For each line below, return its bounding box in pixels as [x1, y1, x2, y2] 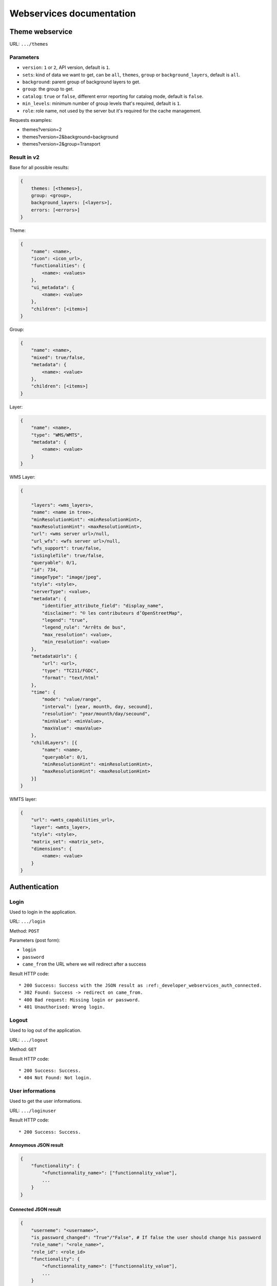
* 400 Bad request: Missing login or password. [18, 997, 141, 1003]
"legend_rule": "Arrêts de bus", [42, 624, 126, 630]
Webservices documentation [9, 8, 136, 19]
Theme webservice [9, 27, 73, 36]
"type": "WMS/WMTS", [31, 432, 83, 438]
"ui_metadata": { [31, 284, 75, 290]
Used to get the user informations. [9, 1098, 82, 1104]
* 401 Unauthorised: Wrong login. [18, 1004, 105, 1010]
